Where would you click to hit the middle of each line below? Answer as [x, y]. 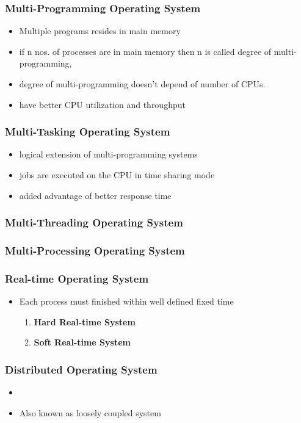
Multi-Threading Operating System [94, 222]
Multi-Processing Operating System [95, 250]
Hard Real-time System [85, 321]
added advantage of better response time [95, 195]
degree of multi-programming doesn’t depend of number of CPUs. [142, 84]
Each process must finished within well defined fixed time [126, 301]
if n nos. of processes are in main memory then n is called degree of [145, 51]
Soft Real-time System [82, 342]
